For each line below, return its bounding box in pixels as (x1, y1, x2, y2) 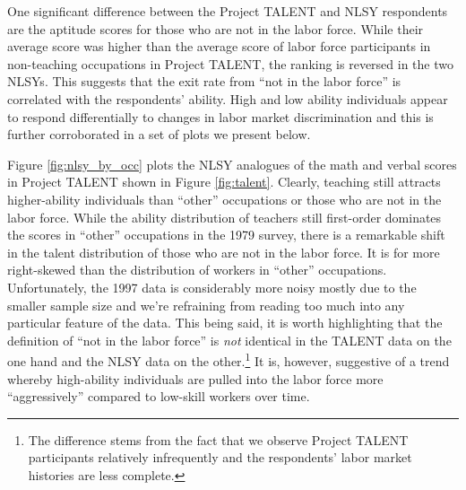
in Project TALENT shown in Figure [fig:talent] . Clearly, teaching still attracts (7, 172, 441, 191)
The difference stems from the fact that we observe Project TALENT (28, 430, 409, 449)
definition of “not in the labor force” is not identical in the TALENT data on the (7, 330, 452, 349)
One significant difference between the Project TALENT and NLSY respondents (7, 2, 448, 20)
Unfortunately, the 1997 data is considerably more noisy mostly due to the (7, 277, 417, 296)
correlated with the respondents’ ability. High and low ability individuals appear (7, 89, 448, 108)
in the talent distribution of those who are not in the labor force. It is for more (7, 242, 440, 261)
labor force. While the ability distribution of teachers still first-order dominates (7, 207, 442, 226)
